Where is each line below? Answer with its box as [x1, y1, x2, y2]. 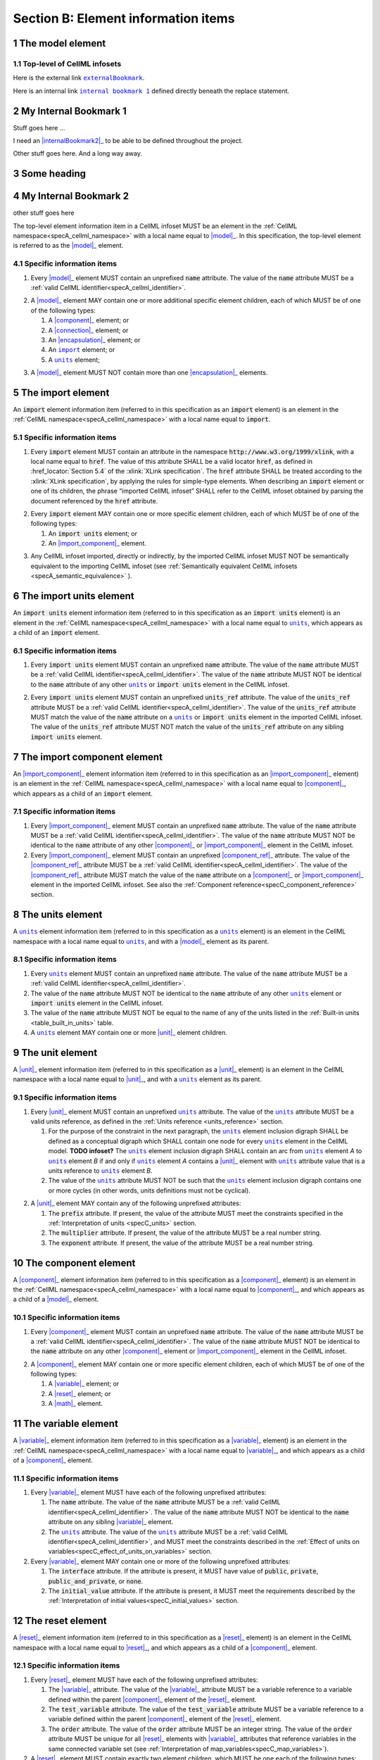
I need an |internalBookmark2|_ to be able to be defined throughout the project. [13, 137, 243, 144]
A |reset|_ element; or [48, 1389, 111, 1397]
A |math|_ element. [48, 1400, 103, 1408]
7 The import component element [13, 750, 163, 763]
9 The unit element [13, 1046, 98, 1059]
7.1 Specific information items [13, 807, 116, 817]
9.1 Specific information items [13, 1093, 118, 1102]
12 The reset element [13, 1615, 107, 1627]
